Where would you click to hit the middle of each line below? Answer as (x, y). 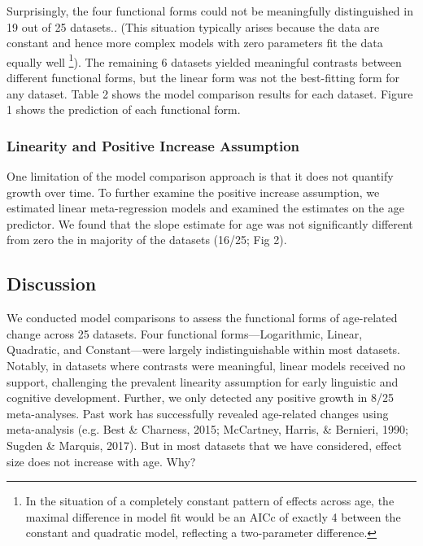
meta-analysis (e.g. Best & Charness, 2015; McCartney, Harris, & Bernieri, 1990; (207, 429)
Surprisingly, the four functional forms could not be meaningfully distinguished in (210, 11)
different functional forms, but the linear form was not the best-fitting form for (203, 78)
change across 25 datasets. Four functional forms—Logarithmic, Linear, (185, 333)
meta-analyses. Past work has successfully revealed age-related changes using (198, 413)
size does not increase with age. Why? (101, 461)
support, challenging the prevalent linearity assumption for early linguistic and (203, 381)
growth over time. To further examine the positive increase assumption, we (193, 192)
